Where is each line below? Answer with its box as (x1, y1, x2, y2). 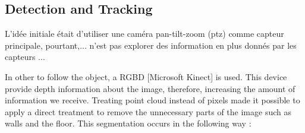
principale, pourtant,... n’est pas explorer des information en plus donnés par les (5, 39, 297, 51)
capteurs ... (5, 50, 45, 63)
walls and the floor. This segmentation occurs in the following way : (5, 117, 251, 129)
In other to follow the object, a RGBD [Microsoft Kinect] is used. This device (5, 70, 287, 83)
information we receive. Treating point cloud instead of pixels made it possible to (5, 94, 300, 106)
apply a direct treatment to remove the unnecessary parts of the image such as (5, 105, 291, 118)
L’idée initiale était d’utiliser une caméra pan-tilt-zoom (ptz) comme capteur (5, 27, 284, 40)
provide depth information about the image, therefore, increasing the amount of (5, 82, 295, 94)
